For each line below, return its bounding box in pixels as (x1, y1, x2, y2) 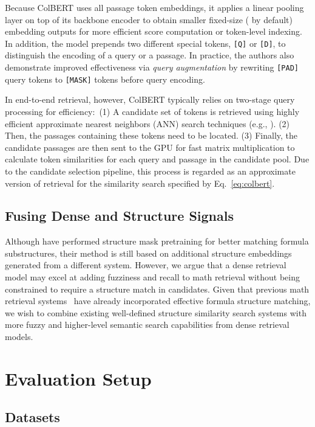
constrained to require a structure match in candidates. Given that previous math (5, 282, 310, 295)
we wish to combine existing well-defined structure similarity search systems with (5, 306, 307, 319)
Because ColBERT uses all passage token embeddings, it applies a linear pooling (5, 1, 304, 13)
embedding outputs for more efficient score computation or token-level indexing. (5, 25, 302, 38)
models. (5, 330, 33, 343)
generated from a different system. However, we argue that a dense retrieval (5, 259, 286, 271)
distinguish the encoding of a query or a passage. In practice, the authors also (5, 49, 294, 61)
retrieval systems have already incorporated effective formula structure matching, (5, 294, 311, 307)
